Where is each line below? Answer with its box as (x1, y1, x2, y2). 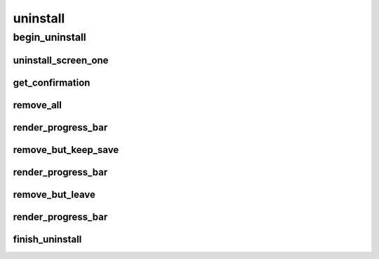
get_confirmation (13, 77, 91, 88)
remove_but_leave (13, 188, 96, 200)
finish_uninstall (13, 233, 82, 245)
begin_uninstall (13, 31, 87, 44)
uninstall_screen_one (13, 54, 109, 66)
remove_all (13, 99, 62, 111)
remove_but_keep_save (13, 144, 119, 156)
